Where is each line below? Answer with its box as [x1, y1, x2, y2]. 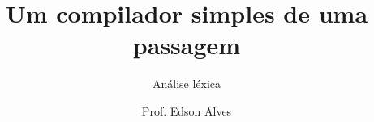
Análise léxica [152, 75, 221, 92]
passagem [132, 28, 241, 61]
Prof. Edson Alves [141, 102, 232, 119]
